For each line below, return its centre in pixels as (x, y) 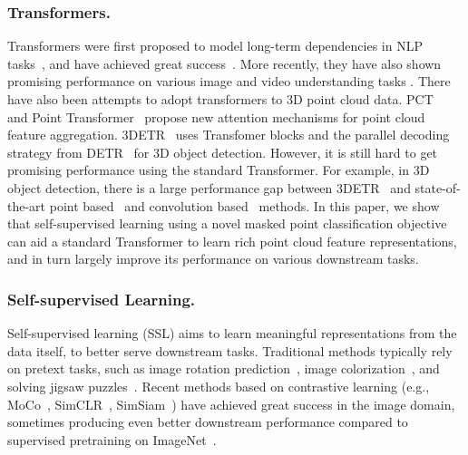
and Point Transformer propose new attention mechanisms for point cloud (216, 116)
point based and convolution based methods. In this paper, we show (244, 205)
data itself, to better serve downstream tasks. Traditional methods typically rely (230, 350)
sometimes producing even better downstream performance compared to (208, 422)
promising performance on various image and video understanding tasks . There (229, 81)
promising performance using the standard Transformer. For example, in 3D (219, 170)
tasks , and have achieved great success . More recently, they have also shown (224, 63)
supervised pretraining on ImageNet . (112, 439)
